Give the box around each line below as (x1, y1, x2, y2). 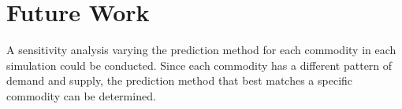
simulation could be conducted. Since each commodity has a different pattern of (6, 56, 393, 73)
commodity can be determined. (6, 87, 156, 104)
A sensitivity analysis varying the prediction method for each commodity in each (6, 42, 396, 58)
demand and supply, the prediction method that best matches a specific (6, 72, 353, 89)
